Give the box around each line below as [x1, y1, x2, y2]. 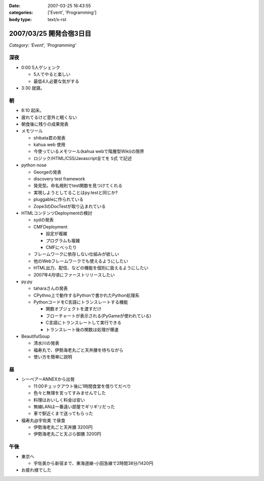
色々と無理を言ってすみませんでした [33, 390, 106, 396]
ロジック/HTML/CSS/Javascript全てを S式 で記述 [33, 155, 132, 161]
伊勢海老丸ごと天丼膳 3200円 [33, 424, 93, 430]
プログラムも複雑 [45, 237, 80, 243]
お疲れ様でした [21, 467, 51, 473]
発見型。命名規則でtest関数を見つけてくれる [33, 183, 123, 188]
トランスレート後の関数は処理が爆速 [45, 326, 119, 332]
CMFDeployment [33, 224, 68, 229]
